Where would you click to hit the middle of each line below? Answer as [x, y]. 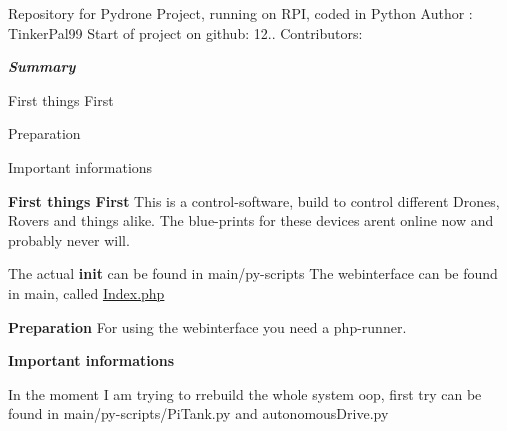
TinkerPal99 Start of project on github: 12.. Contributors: [185, 32]
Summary [42, 66]
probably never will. [69, 239]
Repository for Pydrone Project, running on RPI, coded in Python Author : [240, 13]
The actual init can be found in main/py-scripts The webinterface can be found [253, 273]
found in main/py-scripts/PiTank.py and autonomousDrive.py [198, 413]
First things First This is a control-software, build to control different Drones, [254, 200]
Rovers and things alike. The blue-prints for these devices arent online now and [251, 220]
